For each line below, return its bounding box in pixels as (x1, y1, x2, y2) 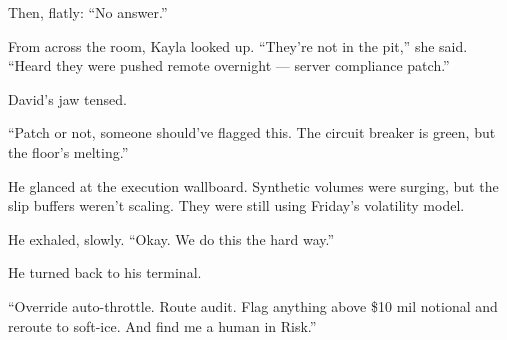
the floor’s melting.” (8, 141, 129, 162)
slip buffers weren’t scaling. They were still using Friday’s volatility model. (8, 195, 465, 216)
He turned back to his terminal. (8, 262, 202, 283)
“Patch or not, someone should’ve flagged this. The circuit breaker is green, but (8, 122, 496, 143)
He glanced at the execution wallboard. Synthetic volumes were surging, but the (8, 175, 499, 196)
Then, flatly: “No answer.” (8, 2, 168, 22)
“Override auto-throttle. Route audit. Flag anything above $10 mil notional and (8, 295, 498, 316)
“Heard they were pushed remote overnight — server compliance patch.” (8, 55, 450, 76)
